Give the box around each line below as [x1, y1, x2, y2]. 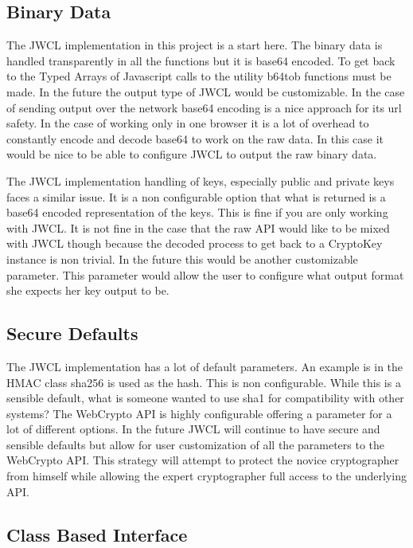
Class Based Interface [6, 522, 188, 546]
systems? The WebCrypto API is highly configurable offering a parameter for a [6, 405, 392, 421]
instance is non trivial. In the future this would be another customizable [6, 250, 358, 267]
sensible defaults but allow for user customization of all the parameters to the [6, 436, 385, 452]
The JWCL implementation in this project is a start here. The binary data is [6, 37, 383, 53]
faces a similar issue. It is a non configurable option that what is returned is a [6, 188, 386, 205]
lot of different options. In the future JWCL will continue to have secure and [6, 421, 380, 437]
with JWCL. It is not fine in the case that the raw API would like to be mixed [6, 219, 390, 236]
